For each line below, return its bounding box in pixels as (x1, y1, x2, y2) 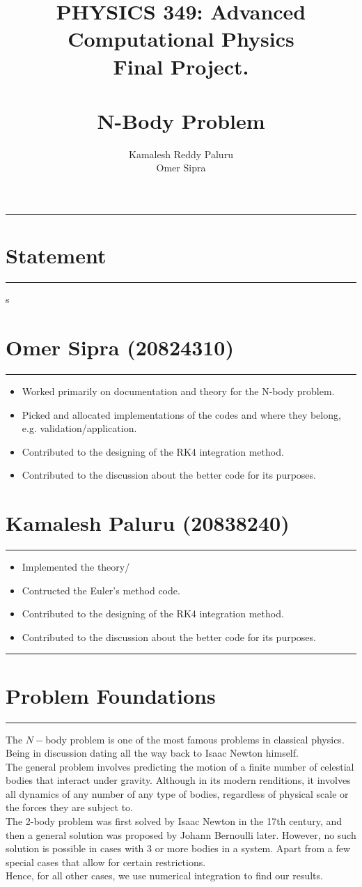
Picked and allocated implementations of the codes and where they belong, (22, 407, 341, 422)
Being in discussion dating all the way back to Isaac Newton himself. (6, 746, 299, 760)
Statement (6, 241, 107, 270)
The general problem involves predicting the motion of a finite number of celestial (6, 759, 354, 773)
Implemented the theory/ (22, 560, 130, 573)
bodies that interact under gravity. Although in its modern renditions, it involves (6, 773, 351, 787)
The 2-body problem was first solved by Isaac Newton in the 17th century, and (6, 814, 343, 828)
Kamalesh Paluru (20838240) (6, 509, 290, 537)
